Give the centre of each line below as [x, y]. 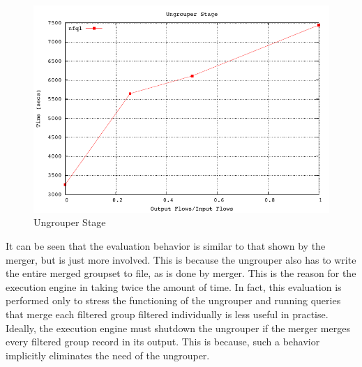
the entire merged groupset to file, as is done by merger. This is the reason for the [181, 273]
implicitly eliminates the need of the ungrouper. [108, 355]
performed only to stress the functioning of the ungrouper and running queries [173, 300]
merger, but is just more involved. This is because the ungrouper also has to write [181, 259]
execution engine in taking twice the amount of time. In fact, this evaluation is [174, 286]
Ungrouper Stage [70, 222]
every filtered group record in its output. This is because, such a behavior [163, 342]
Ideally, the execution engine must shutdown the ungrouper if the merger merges [178, 328]
